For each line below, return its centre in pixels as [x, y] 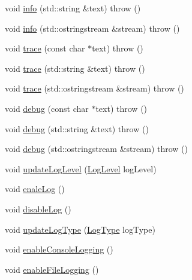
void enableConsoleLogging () [59, 249]
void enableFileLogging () [52, 269]
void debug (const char [47, 108]
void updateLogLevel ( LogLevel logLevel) [81, 168]
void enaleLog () [35, 189]
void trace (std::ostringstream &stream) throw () [94, 88]
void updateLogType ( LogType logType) [80, 229]
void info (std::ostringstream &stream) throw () [92, 28]
